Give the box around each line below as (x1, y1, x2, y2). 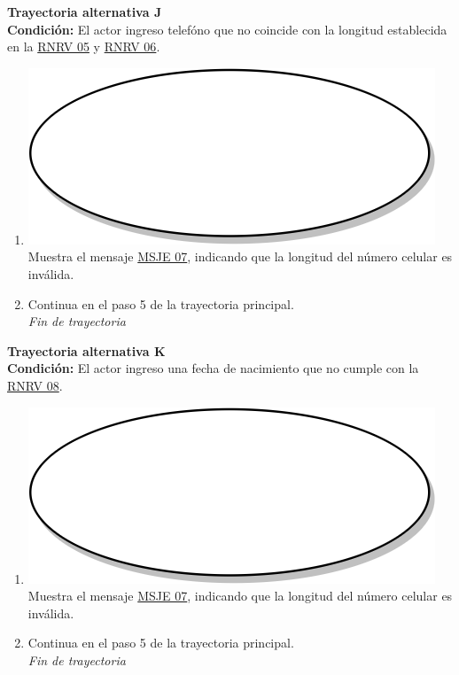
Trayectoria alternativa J (7, 3, 162, 20)
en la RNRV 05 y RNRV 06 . (7, 37, 160, 56)
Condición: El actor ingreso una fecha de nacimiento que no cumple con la (7, 359, 419, 377)
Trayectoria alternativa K (7, 341, 166, 360)
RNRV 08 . (7, 376, 63, 394)
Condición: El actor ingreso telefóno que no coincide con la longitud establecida (7, 19, 447, 38)
